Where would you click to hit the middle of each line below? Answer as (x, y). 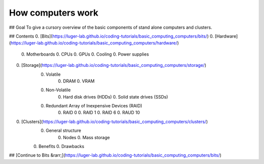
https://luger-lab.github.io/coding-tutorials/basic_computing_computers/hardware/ (94, 43)
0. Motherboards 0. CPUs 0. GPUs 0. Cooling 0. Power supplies (85, 54)
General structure (64, 131)
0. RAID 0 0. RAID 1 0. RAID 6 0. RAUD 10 (99, 113)
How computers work (54, 13)
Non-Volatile (58, 90)
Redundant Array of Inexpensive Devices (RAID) (94, 106)
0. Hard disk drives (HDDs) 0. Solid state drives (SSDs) (113, 97)
